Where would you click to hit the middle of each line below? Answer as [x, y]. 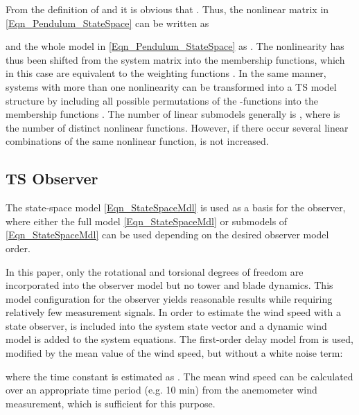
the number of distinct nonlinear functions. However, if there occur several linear [177, 127]
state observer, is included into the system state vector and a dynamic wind [166, 325]
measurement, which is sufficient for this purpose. [111, 403]
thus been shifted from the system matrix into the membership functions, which [175, 59]
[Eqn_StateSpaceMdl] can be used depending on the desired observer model [167, 235]
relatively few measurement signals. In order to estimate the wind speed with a [173, 312]
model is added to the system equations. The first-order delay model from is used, [179, 339]
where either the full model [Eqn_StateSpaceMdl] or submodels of [147, 221]
